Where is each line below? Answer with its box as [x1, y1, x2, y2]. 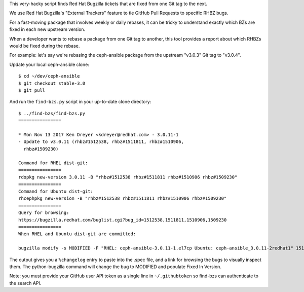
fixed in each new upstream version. [9, 26, 86, 32]
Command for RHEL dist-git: [18, 160, 88, 166]
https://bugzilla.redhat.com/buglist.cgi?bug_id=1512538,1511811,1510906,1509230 [18, 217, 227, 223]
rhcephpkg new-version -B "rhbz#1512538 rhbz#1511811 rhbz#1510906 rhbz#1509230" [18, 196, 227, 201]
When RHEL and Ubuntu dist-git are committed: [18, 231, 136, 237]
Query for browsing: [18, 210, 69, 215]
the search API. [9, 280, 42, 286]
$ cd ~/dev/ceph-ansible [18, 74, 80, 79]
